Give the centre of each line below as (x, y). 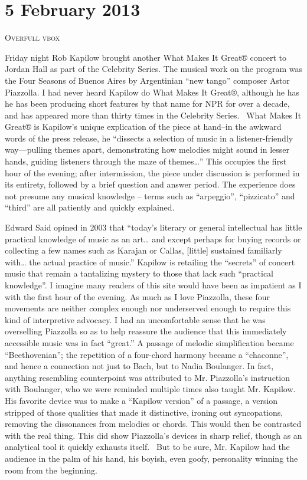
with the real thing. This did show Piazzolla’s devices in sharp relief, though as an (153, 435)
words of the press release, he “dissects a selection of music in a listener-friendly (149, 138)
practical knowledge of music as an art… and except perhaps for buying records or (153, 239)
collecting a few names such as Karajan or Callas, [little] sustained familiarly (143, 250)
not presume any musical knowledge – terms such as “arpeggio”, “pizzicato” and (150, 195)
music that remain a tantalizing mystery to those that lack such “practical (139, 273)
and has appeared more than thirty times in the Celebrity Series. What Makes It (153, 115)
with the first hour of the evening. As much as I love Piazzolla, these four (137, 296)
